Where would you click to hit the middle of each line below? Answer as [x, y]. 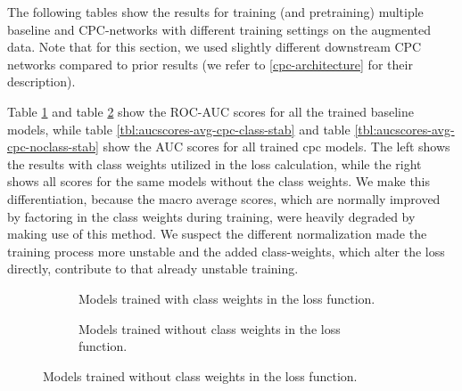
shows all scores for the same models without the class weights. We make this [219, 181]
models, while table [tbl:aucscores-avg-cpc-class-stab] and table [179, 129]
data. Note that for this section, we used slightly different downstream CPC [214, 47]
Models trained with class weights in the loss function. [227, 298]
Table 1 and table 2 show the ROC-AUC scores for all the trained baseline [210, 111]
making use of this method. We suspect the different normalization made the [217, 234]
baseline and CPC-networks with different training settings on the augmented [219, 29]
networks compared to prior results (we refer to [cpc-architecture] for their [210, 64]
